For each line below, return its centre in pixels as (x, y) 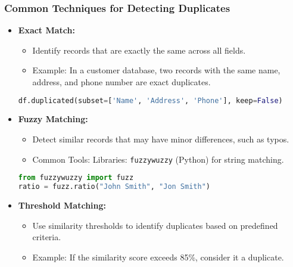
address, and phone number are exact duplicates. (121, 82)
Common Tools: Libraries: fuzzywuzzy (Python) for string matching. (158, 159)
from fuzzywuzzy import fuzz (76, 178)
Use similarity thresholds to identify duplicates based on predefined (155, 225)
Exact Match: (46, 30)
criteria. (47, 237)
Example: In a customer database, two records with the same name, (156, 70)
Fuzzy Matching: (53, 119)
